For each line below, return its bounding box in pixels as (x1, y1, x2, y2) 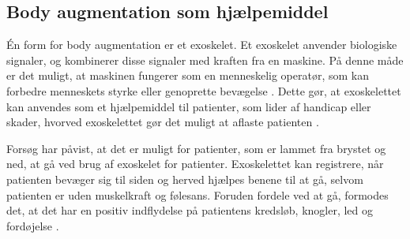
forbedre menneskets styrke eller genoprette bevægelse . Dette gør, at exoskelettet (6, 82, 401, 99)
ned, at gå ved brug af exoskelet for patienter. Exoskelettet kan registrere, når (6, 155, 384, 172)
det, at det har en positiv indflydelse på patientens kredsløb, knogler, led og (6, 202, 374, 218)
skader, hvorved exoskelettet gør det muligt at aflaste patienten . (6, 114, 319, 130)
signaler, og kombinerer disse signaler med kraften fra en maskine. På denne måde (6, 51, 404, 68)
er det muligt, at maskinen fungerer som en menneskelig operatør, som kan (6, 67, 369, 84)
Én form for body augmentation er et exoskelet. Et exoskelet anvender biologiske (6, 36, 397, 53)
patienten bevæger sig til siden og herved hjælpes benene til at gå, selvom (6, 170, 363, 187)
